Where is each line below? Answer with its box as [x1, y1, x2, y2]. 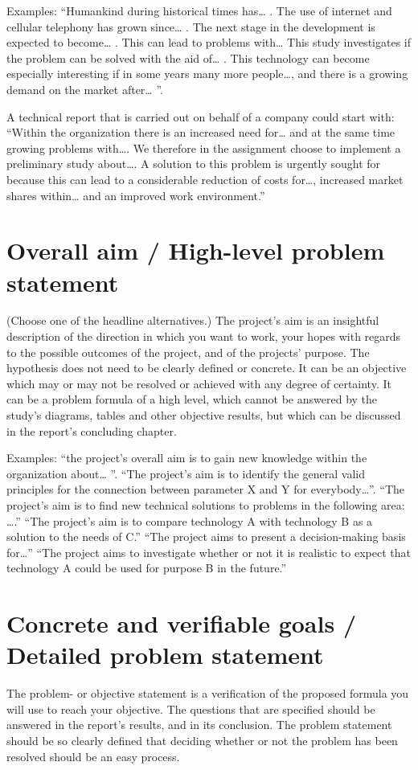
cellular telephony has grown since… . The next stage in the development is [6, 18, 375, 35]
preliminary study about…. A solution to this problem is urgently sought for [6, 155, 381, 172]
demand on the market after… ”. [6, 80, 163, 97]
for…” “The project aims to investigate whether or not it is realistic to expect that [6, 543, 411, 560]
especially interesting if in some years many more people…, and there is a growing [6, 65, 408, 82]
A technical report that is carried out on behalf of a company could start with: [6, 108, 395, 125]
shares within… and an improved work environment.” [6, 186, 265, 203]
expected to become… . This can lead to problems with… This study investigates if [6, 34, 411, 51]
